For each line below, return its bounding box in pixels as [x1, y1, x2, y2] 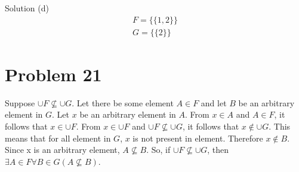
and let [201, 96, 227, 109]
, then [207, 143, 229, 156]
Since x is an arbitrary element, [5, 143, 120, 156]
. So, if [146, 143, 171, 156]
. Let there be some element [72, 96, 174, 109]
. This [269, 119, 291, 132]
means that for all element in [5, 131, 111, 144]
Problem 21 [5, 62, 102, 86]
